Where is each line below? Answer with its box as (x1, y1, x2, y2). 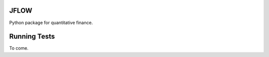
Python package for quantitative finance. (9, 20, 93, 26)
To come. (9, 45, 29, 51)
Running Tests (9, 32, 55, 41)
